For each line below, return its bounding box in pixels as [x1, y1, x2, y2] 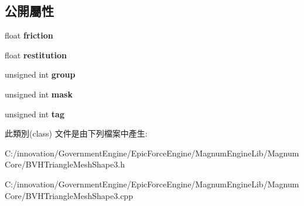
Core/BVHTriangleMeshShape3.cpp [5, 189, 133, 201]
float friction [5, 29, 53, 41]
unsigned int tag [5, 107, 64, 120]
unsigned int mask [5, 88, 73, 100]
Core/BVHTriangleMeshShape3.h [5, 158, 125, 170]
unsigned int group [5, 68, 76, 81]
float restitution [5, 48, 67, 61]
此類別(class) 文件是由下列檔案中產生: [5, 127, 148, 139]
